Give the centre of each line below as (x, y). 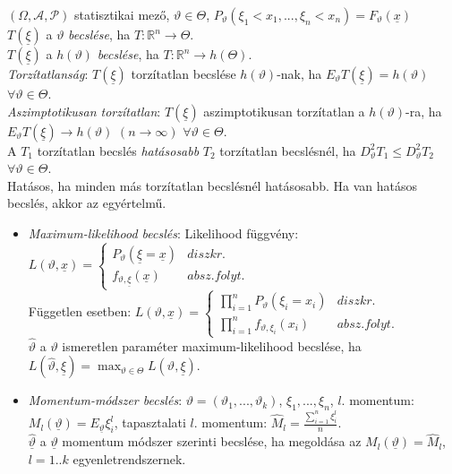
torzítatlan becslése (183, 73)
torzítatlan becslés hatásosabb (118, 150)
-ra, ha (424, 111)
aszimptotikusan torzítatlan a (284, 111)
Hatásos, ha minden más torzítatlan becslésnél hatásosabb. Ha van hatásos (213, 185)
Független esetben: (80, 311)
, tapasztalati (150, 422)
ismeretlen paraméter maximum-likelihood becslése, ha (212, 345)
